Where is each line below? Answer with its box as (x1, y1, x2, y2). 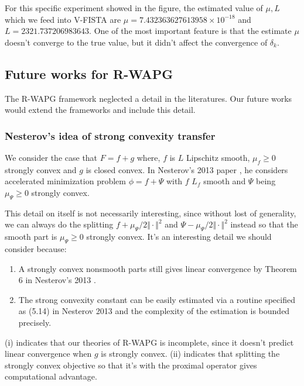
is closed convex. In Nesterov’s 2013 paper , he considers (86, 163, 288, 175)
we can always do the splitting (5, 218, 114, 230)
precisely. (18, 316, 52, 328)
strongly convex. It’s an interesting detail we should (86, 230, 272, 243)
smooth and (203, 175, 246, 187)
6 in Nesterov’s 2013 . (18, 274, 96, 286)
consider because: (5, 242, 67, 254)
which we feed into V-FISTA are (5, 13, 121, 25)
